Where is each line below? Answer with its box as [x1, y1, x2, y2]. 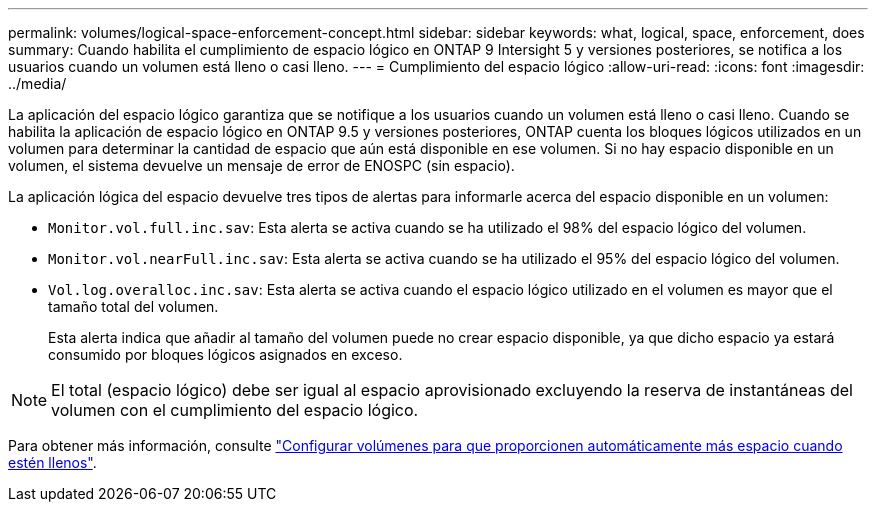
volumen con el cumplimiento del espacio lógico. [51, 400, 419, 420]
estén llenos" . [8, 454, 97, 471]
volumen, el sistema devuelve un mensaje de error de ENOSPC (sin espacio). [8, 157, 515, 174]
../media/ [8, 75, 67, 92]
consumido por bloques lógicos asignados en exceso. [48, 346, 403, 363]
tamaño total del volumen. [48, 298, 219, 315]
